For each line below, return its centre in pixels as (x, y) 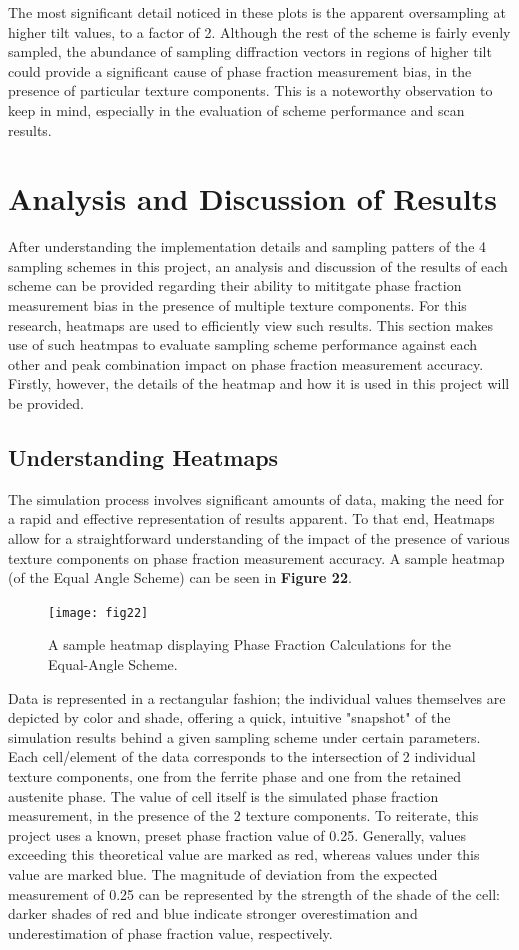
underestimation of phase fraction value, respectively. (170, 932)
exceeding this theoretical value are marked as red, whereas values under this (244, 854)
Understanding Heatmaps (143, 457)
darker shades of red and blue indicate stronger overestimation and (213, 913)
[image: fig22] (98, 612)
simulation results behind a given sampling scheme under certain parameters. (244, 736)
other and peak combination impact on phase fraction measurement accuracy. (246, 363)
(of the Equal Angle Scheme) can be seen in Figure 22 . (180, 577)
